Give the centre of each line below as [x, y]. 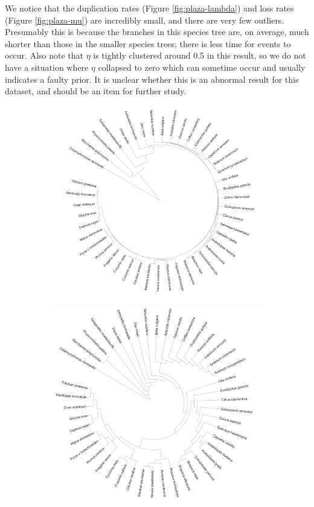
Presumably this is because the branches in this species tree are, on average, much [157, 32]
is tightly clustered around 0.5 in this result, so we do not [200, 55]
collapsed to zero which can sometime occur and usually [202, 67]
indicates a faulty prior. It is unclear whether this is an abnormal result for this [152, 79]
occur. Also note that [44, 55]
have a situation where [47, 67]
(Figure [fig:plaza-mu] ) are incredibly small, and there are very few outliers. [145, 20]
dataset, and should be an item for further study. [96, 91]
